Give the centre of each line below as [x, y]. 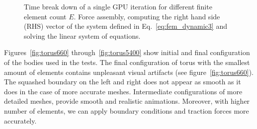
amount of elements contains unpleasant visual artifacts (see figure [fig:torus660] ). [129, 72]
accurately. [20, 120]
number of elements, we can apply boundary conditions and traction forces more [127, 110]
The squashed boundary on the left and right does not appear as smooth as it [123, 82]
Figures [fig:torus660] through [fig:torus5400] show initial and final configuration [127, 52]
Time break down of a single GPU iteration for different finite [118, 6]
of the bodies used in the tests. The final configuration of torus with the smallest [127, 62]
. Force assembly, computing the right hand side [147, 16]
